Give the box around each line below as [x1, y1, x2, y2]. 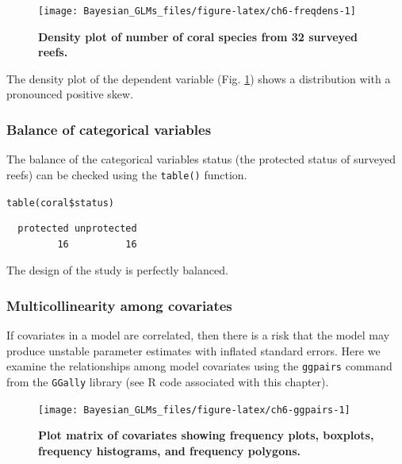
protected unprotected [17, 223, 137, 235]
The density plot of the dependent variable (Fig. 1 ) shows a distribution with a [6, 70, 391, 86]
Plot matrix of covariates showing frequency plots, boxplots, [38, 427, 374, 443]
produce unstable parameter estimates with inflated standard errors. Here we [6, 342, 381, 359]
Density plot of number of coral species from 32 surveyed [38, 28, 358, 44]
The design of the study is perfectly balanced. [6, 262, 228, 278]
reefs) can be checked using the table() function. [6, 166, 247, 182]
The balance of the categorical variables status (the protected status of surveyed [6, 151, 396, 167]
